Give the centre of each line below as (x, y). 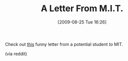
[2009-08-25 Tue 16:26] (82, 22)
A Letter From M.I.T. (82, 9)
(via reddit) (16, 54)
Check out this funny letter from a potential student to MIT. (64, 44)
